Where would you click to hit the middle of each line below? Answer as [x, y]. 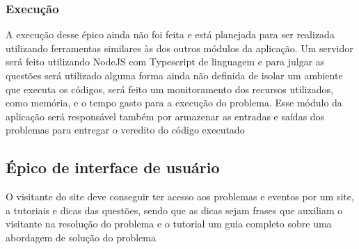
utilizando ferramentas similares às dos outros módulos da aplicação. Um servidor [179, 48]
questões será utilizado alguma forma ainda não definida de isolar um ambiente [174, 75]
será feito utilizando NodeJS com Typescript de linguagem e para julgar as [165, 62]
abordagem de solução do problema [81, 237]
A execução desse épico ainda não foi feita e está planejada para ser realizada [170, 34]
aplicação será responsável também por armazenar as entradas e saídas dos [165, 116]
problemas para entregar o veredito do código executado [125, 130]
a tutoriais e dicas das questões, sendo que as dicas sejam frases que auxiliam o [174, 210]
